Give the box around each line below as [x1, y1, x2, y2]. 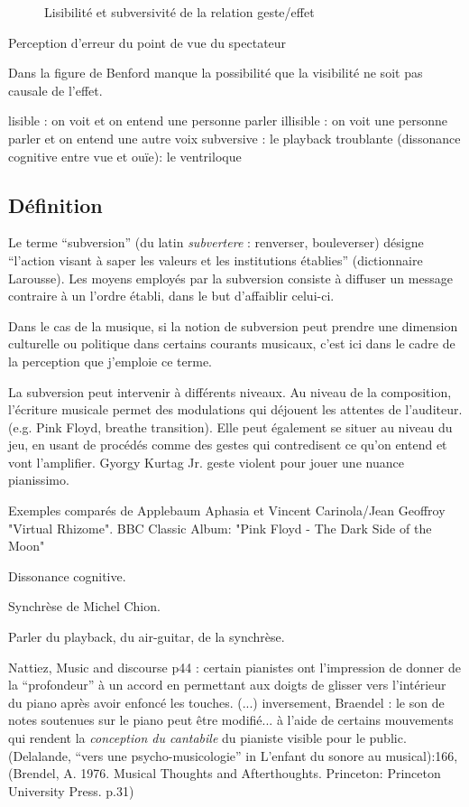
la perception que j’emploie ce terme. [8, 351, 213, 370]
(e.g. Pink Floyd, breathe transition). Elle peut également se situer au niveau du [8, 417, 453, 436]
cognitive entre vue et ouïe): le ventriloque [8, 146, 242, 165]
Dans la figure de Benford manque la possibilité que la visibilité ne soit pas [8, 63, 423, 82]
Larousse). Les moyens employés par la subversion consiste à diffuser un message [8, 268, 453, 287]
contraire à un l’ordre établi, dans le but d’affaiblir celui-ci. [8, 286, 335, 305]
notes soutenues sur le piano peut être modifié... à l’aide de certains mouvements [8, 710, 454, 729]
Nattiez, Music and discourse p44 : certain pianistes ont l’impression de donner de [8, 657, 461, 676]
